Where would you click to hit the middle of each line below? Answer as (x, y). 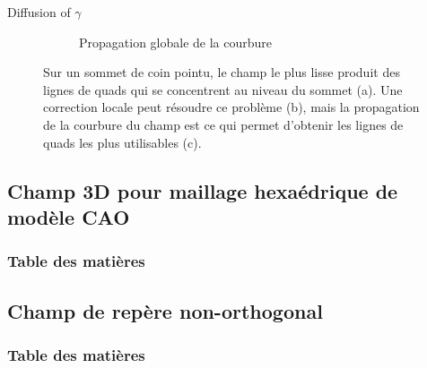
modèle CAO (69, 216)
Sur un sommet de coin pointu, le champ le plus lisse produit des (222, 72)
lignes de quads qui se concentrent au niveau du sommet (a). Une (223, 89)
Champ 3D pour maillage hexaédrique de (203, 190)
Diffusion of (39, 12)
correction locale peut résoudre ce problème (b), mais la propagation (231, 107)
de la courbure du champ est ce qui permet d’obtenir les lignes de (223, 124)
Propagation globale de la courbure (176, 42)
